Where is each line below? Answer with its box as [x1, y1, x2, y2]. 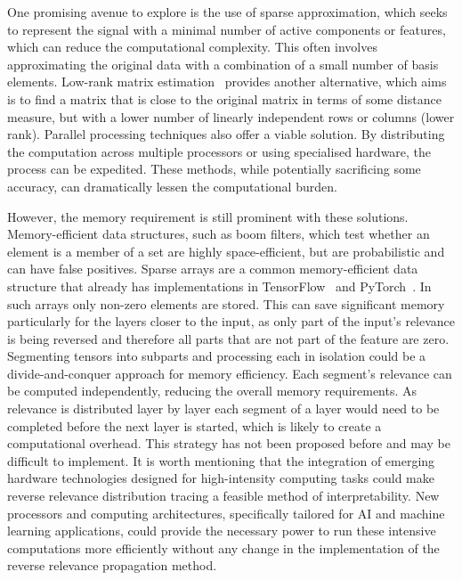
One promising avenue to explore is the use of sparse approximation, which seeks [7, 3, 448, 20]
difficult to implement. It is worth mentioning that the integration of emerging [7, 451, 435, 470]
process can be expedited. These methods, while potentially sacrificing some [7, 159, 421, 178]
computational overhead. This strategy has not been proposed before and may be [7, 434, 450, 453]
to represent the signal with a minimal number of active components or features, [7, 20, 446, 38]
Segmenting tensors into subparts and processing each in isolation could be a [7, 347, 426, 365]
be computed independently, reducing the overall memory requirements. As [7, 381, 417, 400]
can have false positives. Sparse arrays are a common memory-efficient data [7, 259, 418, 278]
